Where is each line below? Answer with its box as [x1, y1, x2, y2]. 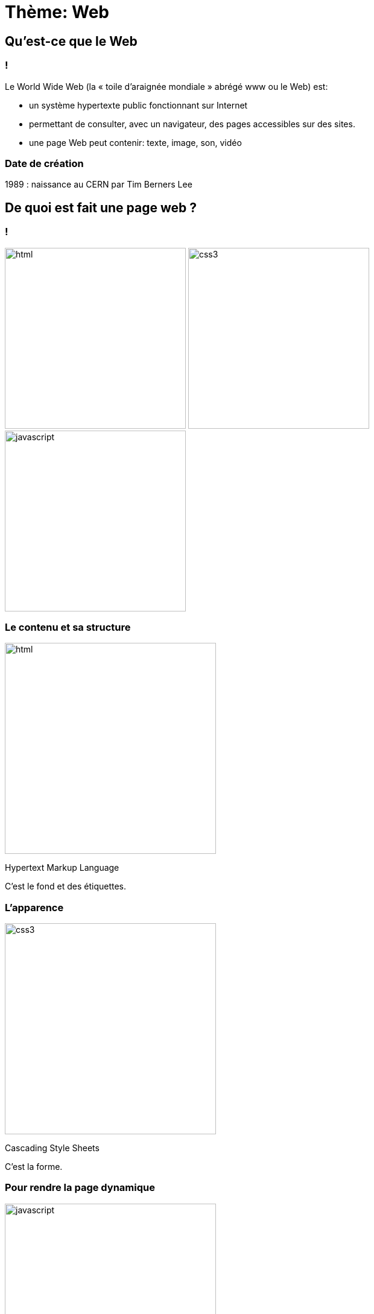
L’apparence [5, 901, 64, 914]
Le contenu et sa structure [5, 621, 131, 633]
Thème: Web [5, 2, 110, 22]
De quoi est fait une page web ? [5, 200, 197, 215]
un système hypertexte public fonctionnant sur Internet [29, 99, 248, 110]
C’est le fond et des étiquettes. [5, 881, 127, 892]
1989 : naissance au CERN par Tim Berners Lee [5, 179, 192, 190]
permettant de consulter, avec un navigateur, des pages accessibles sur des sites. [29, 118, 355, 129]
